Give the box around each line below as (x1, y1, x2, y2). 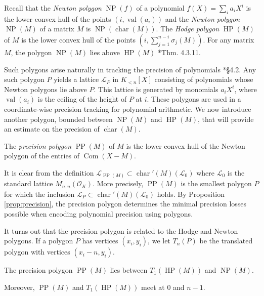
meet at (141, 281, 165, 292)
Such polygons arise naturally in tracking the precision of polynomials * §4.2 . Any (4, 64, 256, 74)
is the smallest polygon (181, 178, 252, 189)
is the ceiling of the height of (37, 94, 127, 104)
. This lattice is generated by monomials (94, 83, 218, 94)
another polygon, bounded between (4, 113, 113, 124)
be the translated (199, 235, 253, 246)
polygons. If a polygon (4, 235, 73, 246)
